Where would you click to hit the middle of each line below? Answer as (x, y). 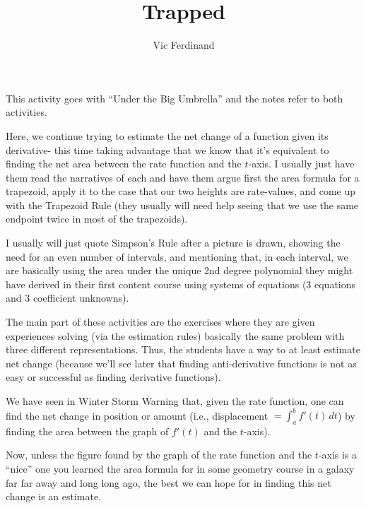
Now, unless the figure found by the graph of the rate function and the (159, 455)
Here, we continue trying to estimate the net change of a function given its (167, 135)
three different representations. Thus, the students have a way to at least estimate (183, 349)
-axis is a (338, 455)
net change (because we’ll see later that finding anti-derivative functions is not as (181, 363)
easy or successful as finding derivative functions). (113, 377)
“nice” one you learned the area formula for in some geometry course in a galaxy (180, 469)
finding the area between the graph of (87, 431)
